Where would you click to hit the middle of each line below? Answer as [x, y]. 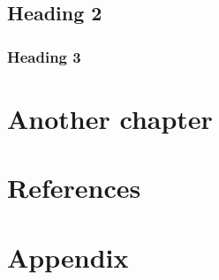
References [74, 188]
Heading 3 [44, 56]
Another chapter [110, 118]
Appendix [68, 257]
